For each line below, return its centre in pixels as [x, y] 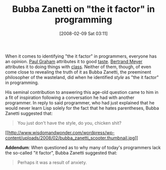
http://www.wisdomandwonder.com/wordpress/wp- [61, 132]
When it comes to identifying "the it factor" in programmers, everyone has [81, 56]
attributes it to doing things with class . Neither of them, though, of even [78, 67]
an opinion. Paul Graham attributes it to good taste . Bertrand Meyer [74, 61]
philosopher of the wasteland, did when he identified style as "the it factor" [82, 77]
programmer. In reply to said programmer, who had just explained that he [80, 102]
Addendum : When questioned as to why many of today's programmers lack [83, 147]
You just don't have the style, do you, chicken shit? [69, 123]
